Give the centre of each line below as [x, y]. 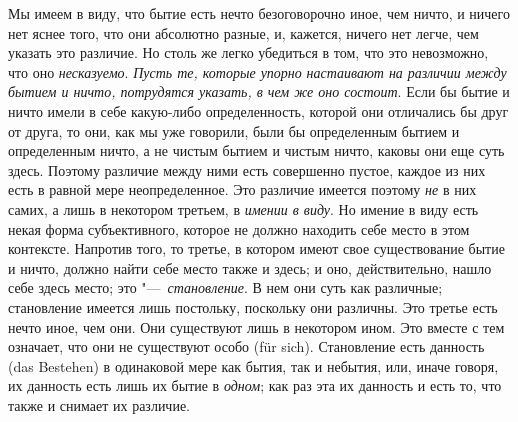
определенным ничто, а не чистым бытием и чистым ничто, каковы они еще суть [256, 150]
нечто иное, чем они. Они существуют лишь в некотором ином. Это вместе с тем [256, 326]
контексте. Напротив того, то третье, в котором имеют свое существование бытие [256, 248]
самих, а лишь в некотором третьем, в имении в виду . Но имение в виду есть [243, 208]
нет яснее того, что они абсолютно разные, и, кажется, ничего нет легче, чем [243, 32]
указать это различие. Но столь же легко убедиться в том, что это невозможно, [248, 52]
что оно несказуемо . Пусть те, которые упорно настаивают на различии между [257, 71]
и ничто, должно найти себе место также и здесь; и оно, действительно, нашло [250, 267]
